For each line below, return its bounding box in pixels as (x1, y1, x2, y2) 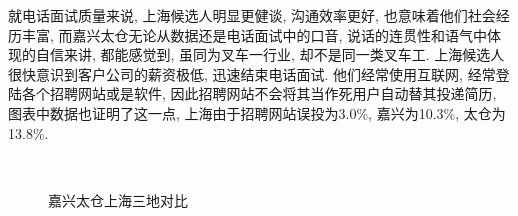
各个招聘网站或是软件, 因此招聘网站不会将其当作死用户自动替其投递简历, (21, 83, 497, 104)
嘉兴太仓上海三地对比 (48, 189, 188, 210)
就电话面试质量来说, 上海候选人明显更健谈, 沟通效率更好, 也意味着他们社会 (8, 5, 496, 25)
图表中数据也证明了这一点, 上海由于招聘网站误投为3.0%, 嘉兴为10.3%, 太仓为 (8, 102, 506, 123)
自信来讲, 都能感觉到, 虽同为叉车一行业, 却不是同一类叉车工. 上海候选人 (35, 44, 505, 65)
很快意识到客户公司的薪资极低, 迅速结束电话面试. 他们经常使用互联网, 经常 (8, 63, 496, 84)
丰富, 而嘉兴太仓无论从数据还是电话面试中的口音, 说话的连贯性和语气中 (21, 24, 488, 45)
